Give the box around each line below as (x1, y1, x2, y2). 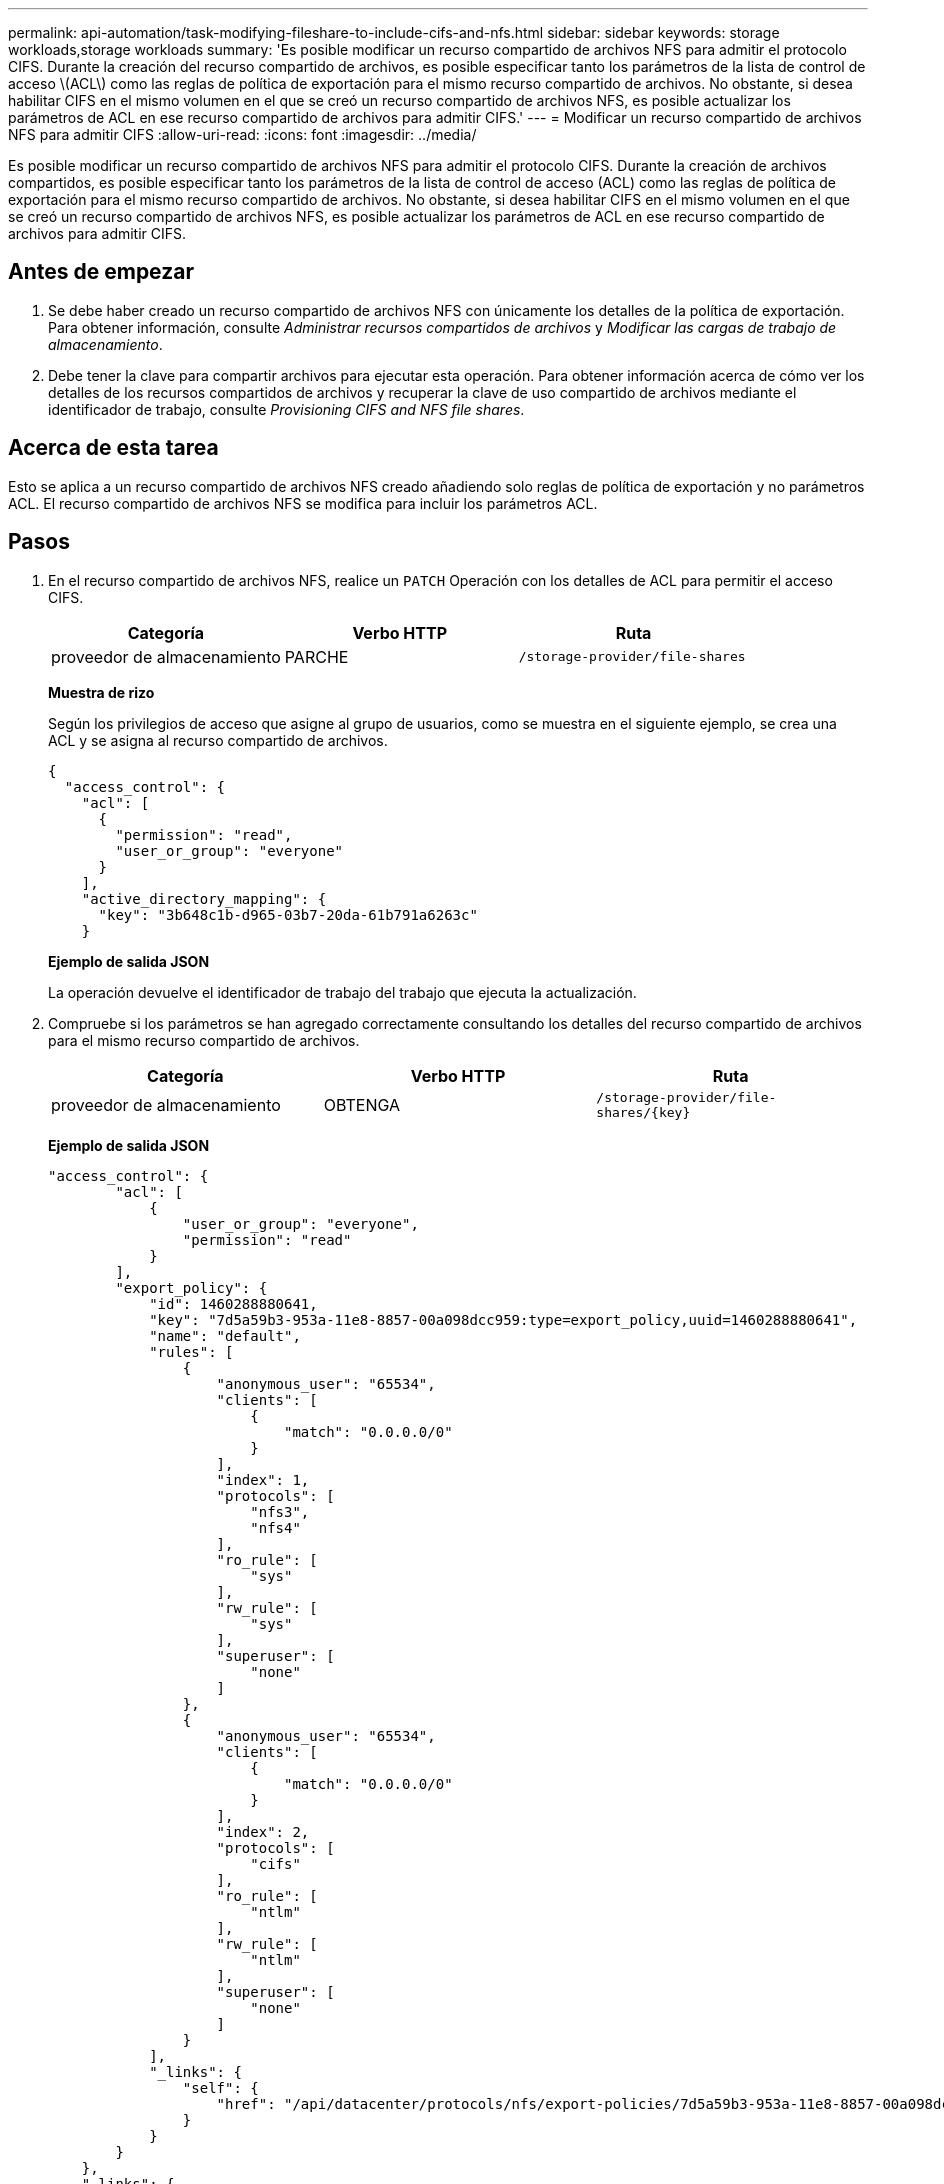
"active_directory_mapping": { (81, 890, 327, 907)
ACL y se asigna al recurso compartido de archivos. (48, 731, 388, 749)
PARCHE (284, 646, 349, 667)
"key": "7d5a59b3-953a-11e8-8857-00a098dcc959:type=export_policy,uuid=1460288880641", (149, 1311, 858, 1328)
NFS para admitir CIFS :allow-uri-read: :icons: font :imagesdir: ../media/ (8, 126, 477, 143)
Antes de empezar (8, 259, 194, 285)
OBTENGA (323, 1094, 401, 1115)
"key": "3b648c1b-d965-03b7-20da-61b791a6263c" (98, 906, 478, 923)
